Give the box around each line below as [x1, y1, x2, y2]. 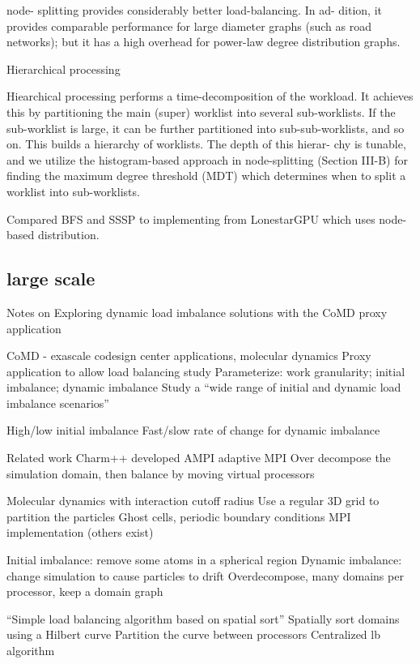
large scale [6, 266, 95, 291]
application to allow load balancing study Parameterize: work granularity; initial [6, 362, 405, 379]
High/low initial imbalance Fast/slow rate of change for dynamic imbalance [6, 422, 380, 439]
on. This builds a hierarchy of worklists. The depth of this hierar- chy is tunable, [6, 135, 406, 152]
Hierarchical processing [6, 60, 121, 77]
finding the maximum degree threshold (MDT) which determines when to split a [6, 167, 406, 184]
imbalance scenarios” [6, 394, 109, 411]
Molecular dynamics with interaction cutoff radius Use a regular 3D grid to [6, 492, 380, 509]
